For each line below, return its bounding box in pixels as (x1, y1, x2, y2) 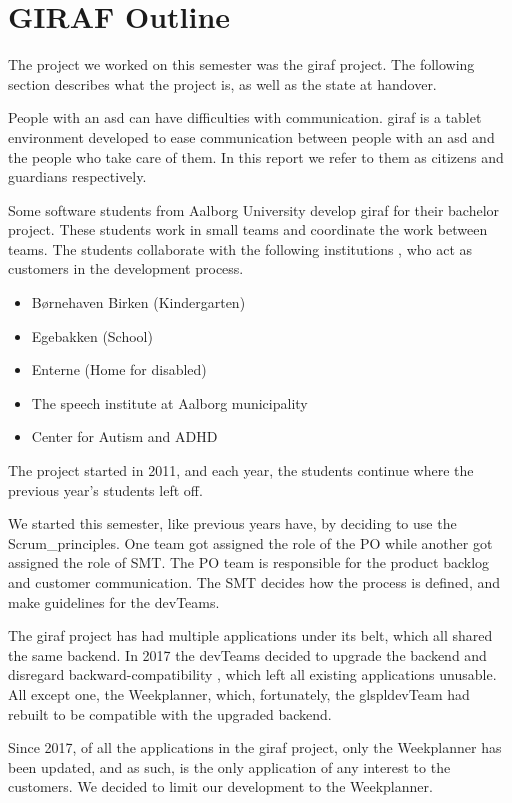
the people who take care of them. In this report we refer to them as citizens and (8, 146, 504, 167)
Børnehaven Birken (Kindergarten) (31, 292, 246, 313)
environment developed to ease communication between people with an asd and (8, 126, 495, 147)
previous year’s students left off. (8, 479, 203, 500)
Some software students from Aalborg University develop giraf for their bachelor (8, 199, 500, 220)
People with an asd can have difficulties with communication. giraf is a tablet (8, 107, 482, 128)
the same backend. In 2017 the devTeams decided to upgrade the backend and (8, 644, 487, 665)
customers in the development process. (8, 258, 244, 279)
